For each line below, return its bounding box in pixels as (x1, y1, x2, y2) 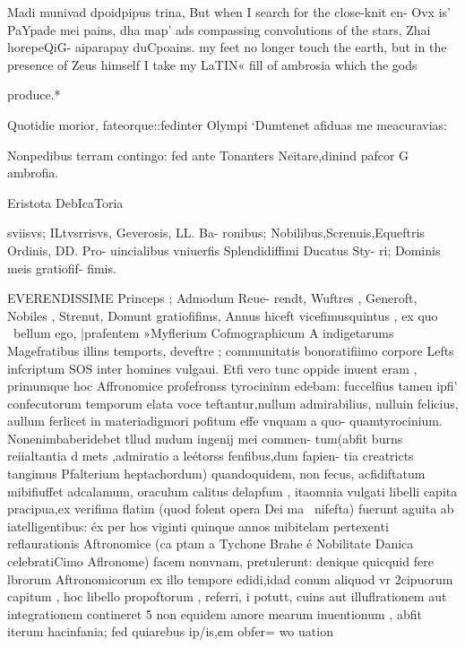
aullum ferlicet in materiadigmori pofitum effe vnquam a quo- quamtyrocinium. (7, 411, 443, 430)
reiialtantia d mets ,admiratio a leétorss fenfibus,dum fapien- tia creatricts (7, 446, 414, 465)
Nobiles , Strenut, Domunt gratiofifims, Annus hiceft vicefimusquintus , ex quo (7, 306, 438, 324)
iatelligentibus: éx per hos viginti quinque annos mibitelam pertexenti (7, 516, 389, 535)
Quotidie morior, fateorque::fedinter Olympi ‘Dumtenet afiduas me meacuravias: (7, 115, 447, 134)
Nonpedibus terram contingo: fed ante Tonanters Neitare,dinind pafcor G (7, 145, 409, 164)
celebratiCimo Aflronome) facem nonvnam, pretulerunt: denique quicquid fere (7, 552, 434, 571)
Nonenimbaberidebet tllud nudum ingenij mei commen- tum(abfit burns (7, 428, 403, 447)
